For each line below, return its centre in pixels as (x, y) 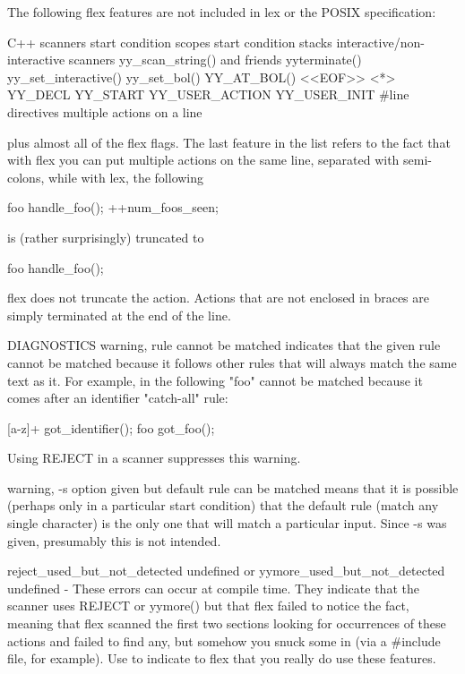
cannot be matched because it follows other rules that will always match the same (232, 362)
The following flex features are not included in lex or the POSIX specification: (222, 12)
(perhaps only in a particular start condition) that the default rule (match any (223, 505)
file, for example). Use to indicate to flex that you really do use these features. (222, 658)
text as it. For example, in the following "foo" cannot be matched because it (215, 380)
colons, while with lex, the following (106, 177)
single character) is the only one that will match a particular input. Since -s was (227, 523)
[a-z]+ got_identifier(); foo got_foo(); (111, 427)
